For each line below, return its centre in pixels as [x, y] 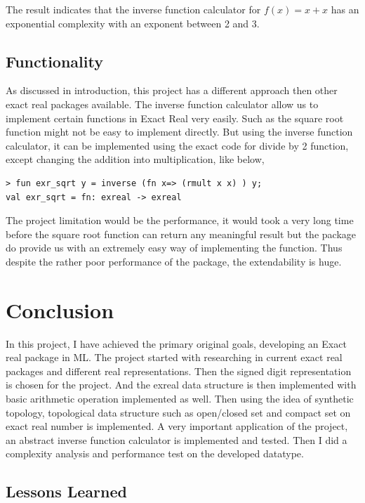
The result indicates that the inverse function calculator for [133, 9]
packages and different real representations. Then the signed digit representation [179, 371]
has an [345, 9]
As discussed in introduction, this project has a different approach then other [172, 90]
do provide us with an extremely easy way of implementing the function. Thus [174, 248]
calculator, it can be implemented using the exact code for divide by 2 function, [177, 145]
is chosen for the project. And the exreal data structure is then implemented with [181, 385]
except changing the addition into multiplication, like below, [135, 159]
